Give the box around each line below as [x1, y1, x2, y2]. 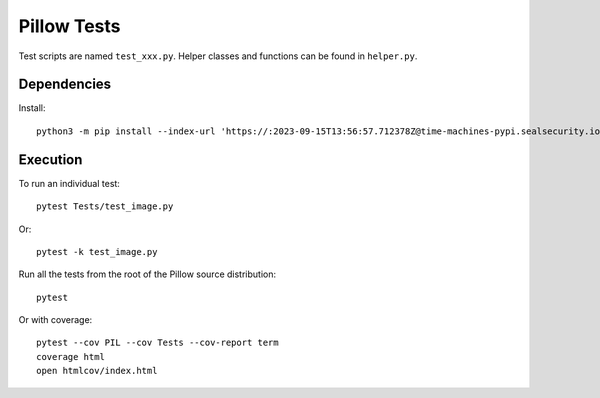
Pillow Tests [18, 15, 121, 37]
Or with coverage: [18, 314, 93, 326]
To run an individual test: [18, 177, 120, 189]
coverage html [36, 351, 105, 362]
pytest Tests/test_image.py [36, 201, 174, 212]
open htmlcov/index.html [36, 365, 158, 377]
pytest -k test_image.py [36, 246, 158, 257]
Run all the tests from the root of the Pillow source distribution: [18, 268, 277, 280]
